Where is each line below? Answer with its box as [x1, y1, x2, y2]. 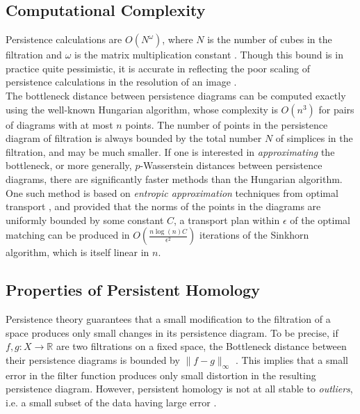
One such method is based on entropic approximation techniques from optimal [6, 185, 338, 200]
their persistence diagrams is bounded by [6, 352, 180, 367]
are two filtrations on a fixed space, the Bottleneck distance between [56, 339, 347, 353]
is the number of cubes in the [207, 32, 332, 47]
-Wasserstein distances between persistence [140, 158, 322, 173]
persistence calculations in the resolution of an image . [6, 74, 237, 89]
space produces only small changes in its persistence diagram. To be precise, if [6, 325, 338, 340]
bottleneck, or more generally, [6, 158, 132, 173]
